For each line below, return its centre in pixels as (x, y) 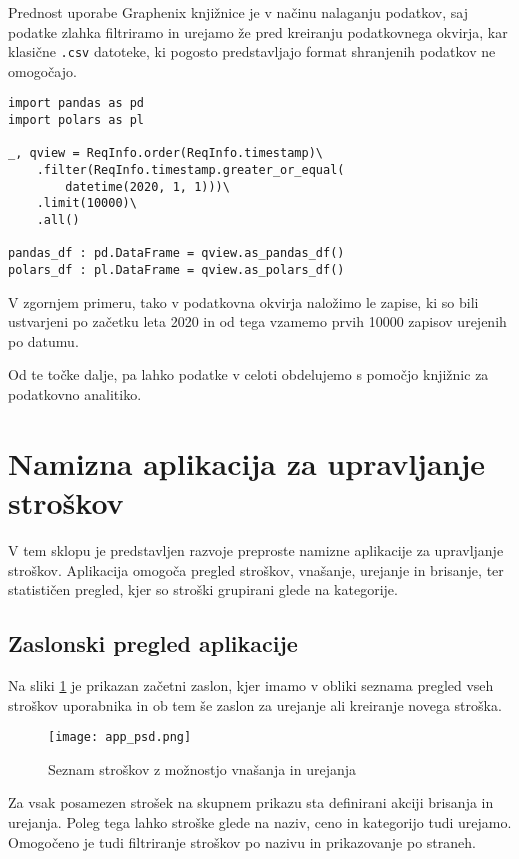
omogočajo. (42, 70)
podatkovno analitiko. (75, 394)
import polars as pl (76, 120)
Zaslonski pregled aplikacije (153, 643)
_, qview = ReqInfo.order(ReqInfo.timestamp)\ (165, 153)
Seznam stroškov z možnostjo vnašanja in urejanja (202, 768)
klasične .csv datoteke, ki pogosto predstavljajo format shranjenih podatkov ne (252, 51)
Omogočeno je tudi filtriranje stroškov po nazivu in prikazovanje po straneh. (242, 841)
